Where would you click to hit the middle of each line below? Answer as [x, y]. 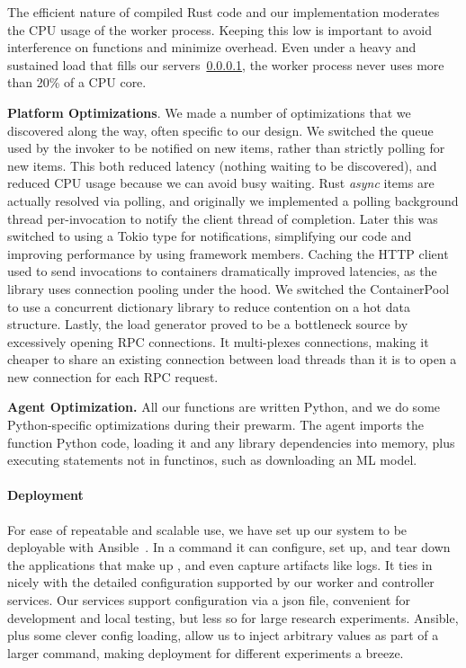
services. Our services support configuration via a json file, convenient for [209, 600]
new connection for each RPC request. [113, 376]
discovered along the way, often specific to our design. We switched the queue [220, 130]
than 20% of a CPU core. [77, 82]
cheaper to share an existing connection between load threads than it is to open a [232, 359]
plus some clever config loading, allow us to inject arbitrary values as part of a [223, 635]
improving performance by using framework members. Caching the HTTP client [228, 253]
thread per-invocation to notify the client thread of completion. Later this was [223, 218]
